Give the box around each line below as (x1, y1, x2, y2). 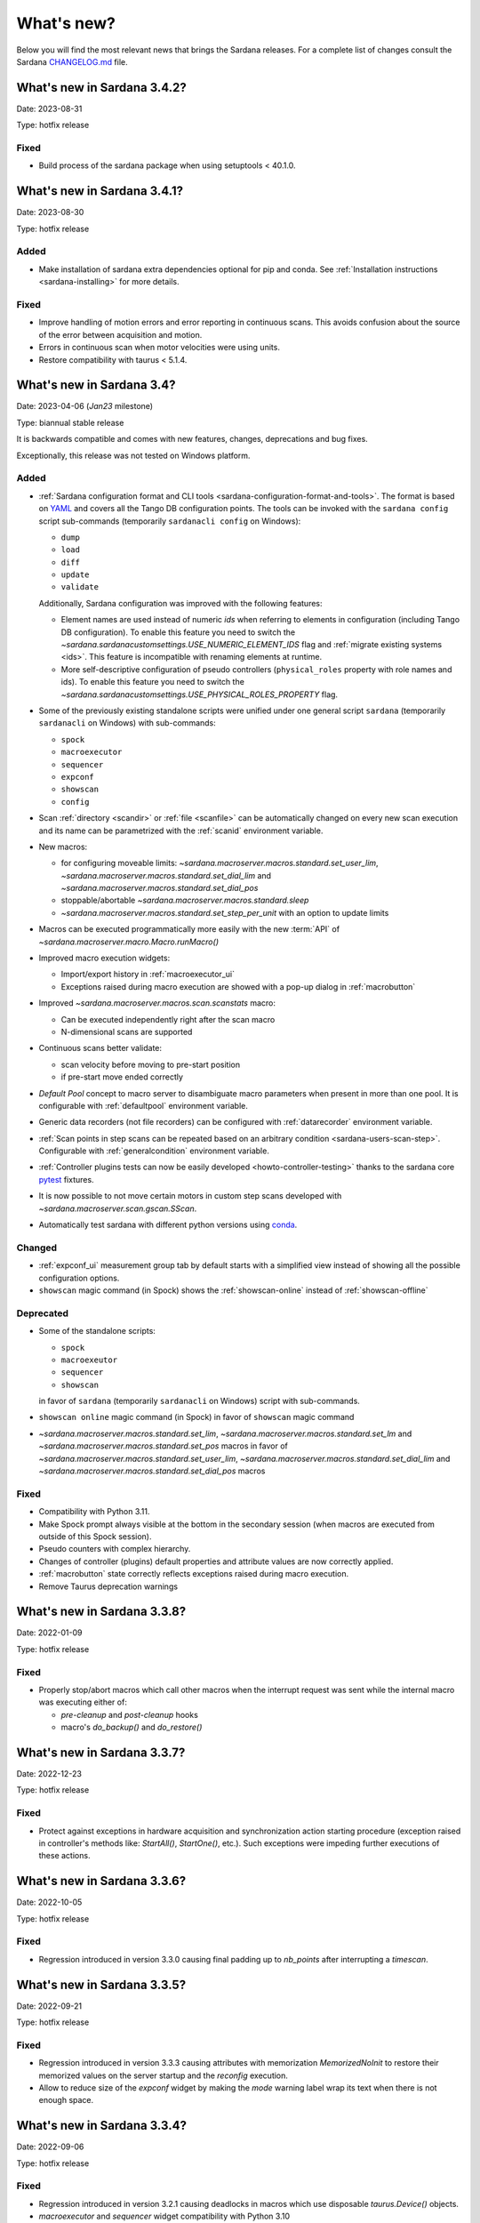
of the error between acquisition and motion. (38, 329, 203, 340)
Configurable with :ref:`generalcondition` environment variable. (38, 1145, 270, 1156)
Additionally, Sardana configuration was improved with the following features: (38, 598, 324, 608)
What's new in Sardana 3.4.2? (16, 80, 187, 95)
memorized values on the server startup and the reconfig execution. (38, 2070, 289, 2081)
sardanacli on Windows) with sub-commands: (38, 718, 217, 728)
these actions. (38, 1850, 91, 1861)
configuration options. (38, 1272, 120, 1283)
